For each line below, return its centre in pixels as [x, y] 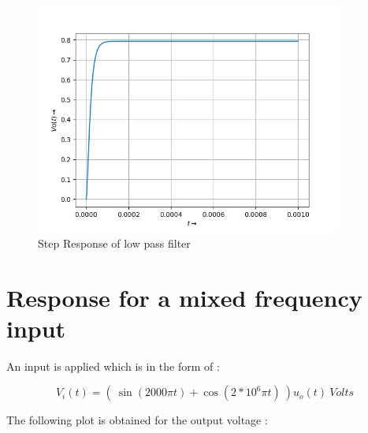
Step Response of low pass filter [114, 243]
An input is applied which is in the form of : [113, 366]
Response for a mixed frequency [184, 297]
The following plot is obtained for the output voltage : [137, 420]
